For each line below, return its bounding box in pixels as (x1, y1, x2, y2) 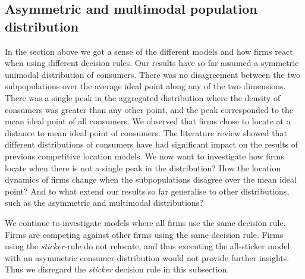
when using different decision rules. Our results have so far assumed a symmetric (5, 57, 299, 69)
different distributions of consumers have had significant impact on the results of (5, 138, 298, 151)
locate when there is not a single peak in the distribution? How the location (5, 161, 281, 174)
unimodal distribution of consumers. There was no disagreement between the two (5, 68, 301, 80)
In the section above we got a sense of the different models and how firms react (5, 45, 293, 57)
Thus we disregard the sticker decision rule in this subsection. (5, 263, 229, 275)
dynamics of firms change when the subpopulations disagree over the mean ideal (5, 173, 297, 186)
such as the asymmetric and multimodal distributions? (5, 196, 203, 209)
